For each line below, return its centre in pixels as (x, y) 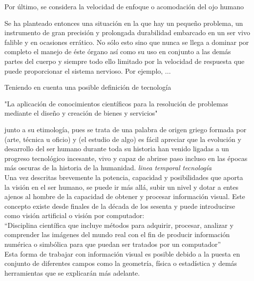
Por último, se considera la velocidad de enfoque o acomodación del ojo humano (124, 6)
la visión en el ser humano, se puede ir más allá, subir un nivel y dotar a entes (121, 187)
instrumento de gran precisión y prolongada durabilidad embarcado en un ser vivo (127, 32)
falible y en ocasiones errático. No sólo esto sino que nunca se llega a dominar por (127, 42)
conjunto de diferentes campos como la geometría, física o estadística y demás (121, 263)
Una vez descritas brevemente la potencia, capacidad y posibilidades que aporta (124, 177)
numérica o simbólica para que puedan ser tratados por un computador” (113, 244)
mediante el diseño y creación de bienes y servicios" (81, 113)
